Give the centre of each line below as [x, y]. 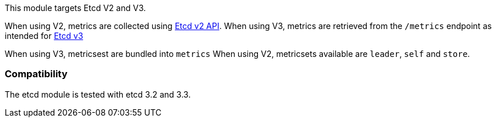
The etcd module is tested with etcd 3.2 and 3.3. [98, 94]
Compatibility [36, 74]
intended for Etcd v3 [44, 36]
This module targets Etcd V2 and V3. [75, 8]
